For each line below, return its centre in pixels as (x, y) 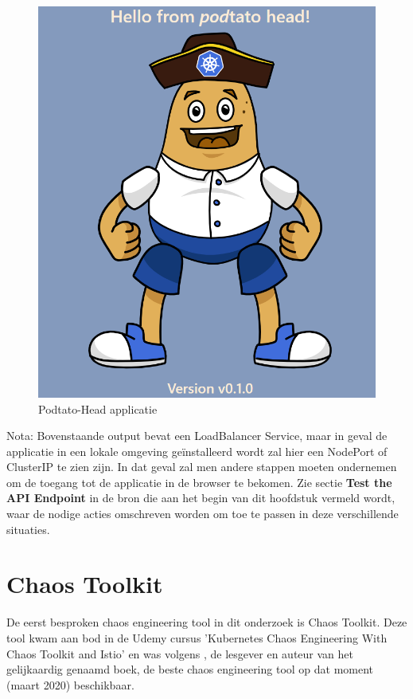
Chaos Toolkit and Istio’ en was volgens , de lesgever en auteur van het (180, 653)
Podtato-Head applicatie (98, 408)
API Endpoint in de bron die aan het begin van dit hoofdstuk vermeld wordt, (201, 498)
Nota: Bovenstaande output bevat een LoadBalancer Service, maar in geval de (197, 436)
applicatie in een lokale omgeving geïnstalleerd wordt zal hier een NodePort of (197, 451)
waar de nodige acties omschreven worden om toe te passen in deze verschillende (203, 514)
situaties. (28, 529)
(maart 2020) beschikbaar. (70, 684)
